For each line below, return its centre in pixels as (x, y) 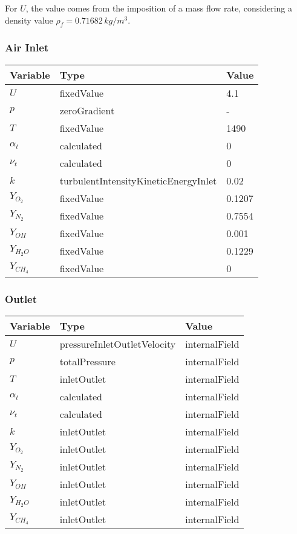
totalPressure (87, 361)
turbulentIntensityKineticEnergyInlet (138, 180)
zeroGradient (87, 110)
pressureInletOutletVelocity (118, 344)
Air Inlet (27, 47)
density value (29, 20)
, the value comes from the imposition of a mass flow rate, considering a (159, 8)
